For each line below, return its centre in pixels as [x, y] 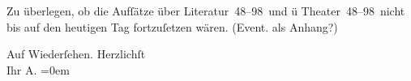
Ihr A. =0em [38, 69]
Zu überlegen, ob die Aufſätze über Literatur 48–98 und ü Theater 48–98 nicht [206, 11]
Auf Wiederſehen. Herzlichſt [76, 54]
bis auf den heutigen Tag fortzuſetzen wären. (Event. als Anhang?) [172, 26]
